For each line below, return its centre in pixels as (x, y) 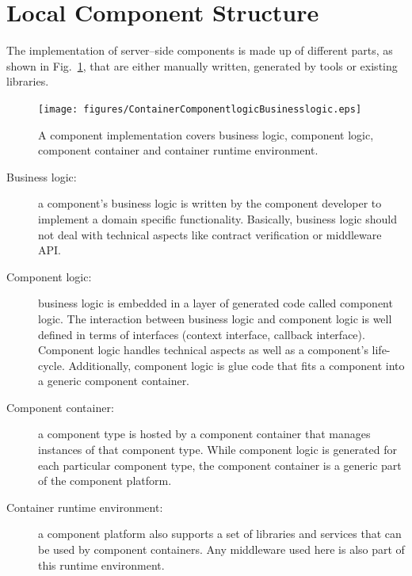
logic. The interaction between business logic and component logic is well (215, 318)
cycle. (51, 365)
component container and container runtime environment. (178, 150)
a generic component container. (114, 381)
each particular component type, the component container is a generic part (220, 465)
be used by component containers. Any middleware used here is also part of (221, 549)
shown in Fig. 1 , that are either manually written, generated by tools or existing (202, 65)
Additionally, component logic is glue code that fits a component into (237, 365)
